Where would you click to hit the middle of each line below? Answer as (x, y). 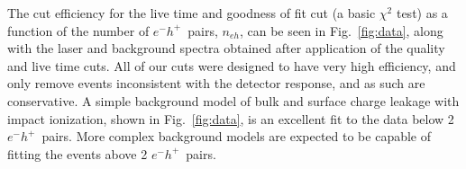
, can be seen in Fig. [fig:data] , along (341, 30)
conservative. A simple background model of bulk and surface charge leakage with (233, 100)
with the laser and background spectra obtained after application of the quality (226, 48)
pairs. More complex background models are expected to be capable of (236, 136)
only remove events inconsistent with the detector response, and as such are (216, 83)
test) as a (422, 13)
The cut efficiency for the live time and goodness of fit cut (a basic (192, 13)
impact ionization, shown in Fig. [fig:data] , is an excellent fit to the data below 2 (231, 118)
